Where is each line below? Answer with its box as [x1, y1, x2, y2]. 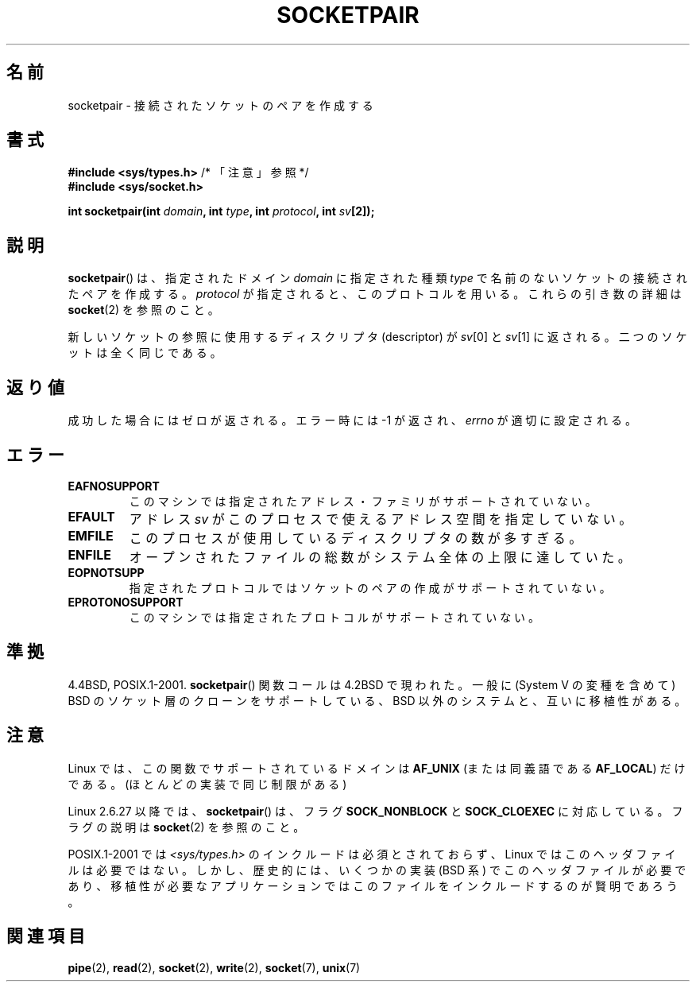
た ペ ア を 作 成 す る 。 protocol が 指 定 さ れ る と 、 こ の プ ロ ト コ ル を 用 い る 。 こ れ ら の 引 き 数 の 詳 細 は [68, 287, 682, 301]
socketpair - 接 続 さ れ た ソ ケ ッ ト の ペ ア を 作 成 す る [68, 98, 373, 112]
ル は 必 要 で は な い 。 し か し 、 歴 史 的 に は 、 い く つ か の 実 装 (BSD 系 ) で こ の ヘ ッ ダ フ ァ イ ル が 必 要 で [68, 862, 686, 877]
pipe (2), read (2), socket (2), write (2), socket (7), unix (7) [68, 960, 361, 974]
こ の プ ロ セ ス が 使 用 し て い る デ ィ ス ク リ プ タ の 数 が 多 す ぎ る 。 [129, 529, 582, 546]
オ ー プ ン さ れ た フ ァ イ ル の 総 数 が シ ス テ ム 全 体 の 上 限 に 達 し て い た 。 [129, 548, 631, 565]
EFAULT [68, 508, 115, 525]
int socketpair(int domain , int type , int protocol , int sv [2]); [68, 204, 375, 219]
